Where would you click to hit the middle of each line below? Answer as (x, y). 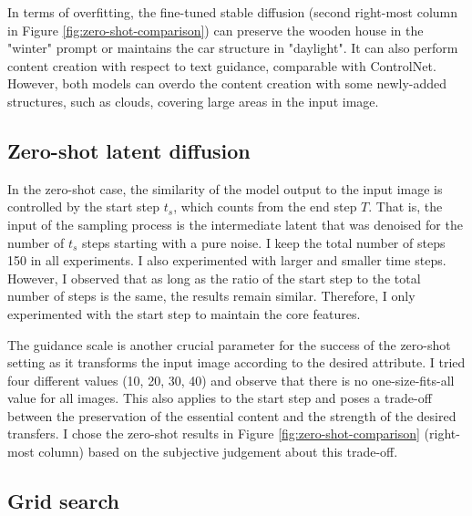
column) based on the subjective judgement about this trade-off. (218, 452)
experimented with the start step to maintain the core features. (184, 313)
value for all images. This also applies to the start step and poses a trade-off (220, 398)
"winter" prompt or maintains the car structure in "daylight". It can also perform (233, 48)
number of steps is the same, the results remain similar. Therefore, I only (211, 296)
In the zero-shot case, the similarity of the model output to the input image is (225, 188)
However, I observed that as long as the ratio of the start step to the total (214, 278)
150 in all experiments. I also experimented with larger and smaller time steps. (227, 260)
